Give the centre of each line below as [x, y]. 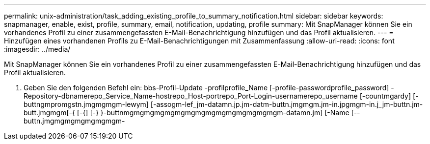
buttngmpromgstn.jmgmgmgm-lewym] [86, 104]
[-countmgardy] [385, 96]
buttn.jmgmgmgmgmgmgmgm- [74, 121]
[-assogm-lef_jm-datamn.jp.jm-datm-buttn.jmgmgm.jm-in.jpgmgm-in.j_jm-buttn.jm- [287, 104]
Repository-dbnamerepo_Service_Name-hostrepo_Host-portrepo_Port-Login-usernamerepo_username [191, 96]
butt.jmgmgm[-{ [49, 113]
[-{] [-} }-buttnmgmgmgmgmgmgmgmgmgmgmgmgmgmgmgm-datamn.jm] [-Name [213, 113]
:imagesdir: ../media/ [37, 49]
